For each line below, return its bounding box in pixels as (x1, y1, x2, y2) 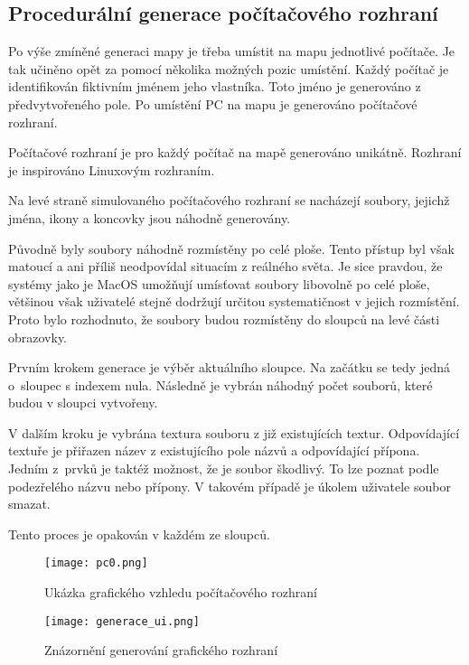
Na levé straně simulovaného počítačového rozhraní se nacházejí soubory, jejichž (8, 191, 450, 210)
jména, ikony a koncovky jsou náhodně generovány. (8, 208, 291, 227)
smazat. (8, 494, 51, 513)
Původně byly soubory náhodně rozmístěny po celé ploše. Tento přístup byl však (8, 239, 455, 258)
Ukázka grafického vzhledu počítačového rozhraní (44, 583, 317, 602)
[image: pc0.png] (44, 557, 148, 570)
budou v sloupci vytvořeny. (8, 393, 158, 412)
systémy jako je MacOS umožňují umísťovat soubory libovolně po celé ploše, (8, 274, 430, 293)
